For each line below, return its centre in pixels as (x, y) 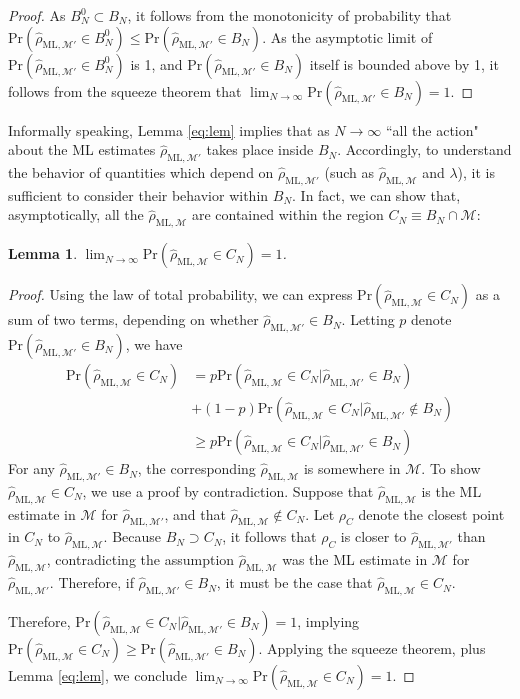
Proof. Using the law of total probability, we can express (180, 294)
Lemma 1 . (43, 253)
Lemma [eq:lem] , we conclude (98, 674)
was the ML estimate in (355, 559)
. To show (451, 468)
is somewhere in (352, 468)
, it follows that (269, 536)
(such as (349, 171)
